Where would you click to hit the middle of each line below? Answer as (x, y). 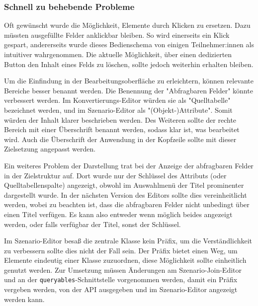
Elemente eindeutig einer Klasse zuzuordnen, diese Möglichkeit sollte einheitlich (125, 260)
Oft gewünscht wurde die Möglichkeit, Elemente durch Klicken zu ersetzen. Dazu (127, 25)
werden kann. (24, 299)
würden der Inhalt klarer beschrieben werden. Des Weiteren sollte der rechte (120, 119)
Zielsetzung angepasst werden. (50, 149)
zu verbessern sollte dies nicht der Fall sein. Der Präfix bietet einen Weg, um (121, 250)
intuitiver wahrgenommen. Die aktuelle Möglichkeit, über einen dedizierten (118, 54)
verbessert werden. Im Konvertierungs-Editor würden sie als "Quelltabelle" (117, 100)
